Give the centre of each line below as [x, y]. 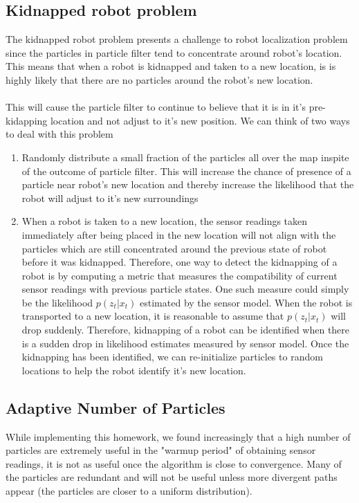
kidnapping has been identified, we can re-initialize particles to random [172, 357]
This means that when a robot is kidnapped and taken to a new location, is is [171, 66]
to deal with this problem [59, 134]
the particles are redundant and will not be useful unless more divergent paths [172, 477]
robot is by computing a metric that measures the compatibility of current [179, 275]
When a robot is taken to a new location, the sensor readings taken [165, 221]
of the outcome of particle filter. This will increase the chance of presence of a [186, 171]
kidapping [27, 120]
